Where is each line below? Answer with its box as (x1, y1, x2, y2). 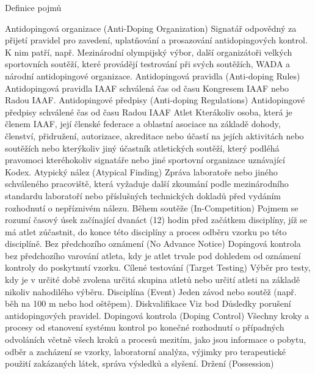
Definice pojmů (5, 1, 62, 13)
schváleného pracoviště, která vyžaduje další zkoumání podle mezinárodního (5, 177, 289, 190)
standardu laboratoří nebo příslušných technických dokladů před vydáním (5, 189, 281, 202)
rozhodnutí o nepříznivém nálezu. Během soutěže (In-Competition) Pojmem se (5, 201, 299, 214)
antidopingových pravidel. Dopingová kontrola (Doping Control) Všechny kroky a (5, 309, 310, 321)
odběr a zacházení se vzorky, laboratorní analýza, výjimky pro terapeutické (5, 345, 286, 358)
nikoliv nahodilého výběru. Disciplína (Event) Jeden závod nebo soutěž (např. (5, 285, 297, 298)
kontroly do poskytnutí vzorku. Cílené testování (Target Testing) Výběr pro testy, (5, 261, 311, 274)
